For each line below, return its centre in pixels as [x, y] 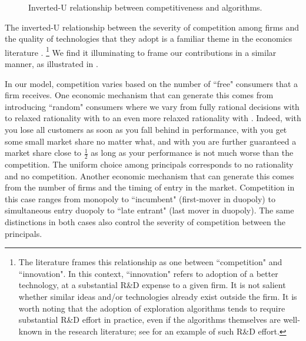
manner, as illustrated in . [51, 64]
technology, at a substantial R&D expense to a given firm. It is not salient [152, 285]
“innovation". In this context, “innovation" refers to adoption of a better [148, 273]
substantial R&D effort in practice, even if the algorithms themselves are [149, 320]
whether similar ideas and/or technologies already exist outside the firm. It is [158, 296]
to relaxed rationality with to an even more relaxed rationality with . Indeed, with [153, 118]
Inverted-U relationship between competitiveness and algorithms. [145, 7]
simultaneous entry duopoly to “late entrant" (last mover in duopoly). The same [149, 210]
